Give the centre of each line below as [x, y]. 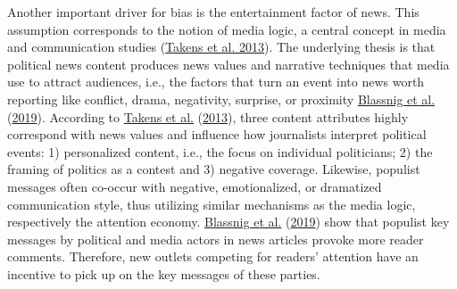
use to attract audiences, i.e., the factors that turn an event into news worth [216, 82]
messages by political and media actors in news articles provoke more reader [216, 239]
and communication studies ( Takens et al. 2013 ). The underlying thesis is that [221, 47]
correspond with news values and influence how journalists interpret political [217, 134]
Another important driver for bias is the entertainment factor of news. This [213, 12]
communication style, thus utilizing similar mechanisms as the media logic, [212, 204]
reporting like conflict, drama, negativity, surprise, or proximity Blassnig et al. [221, 99]
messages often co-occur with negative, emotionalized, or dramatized [195, 186]
